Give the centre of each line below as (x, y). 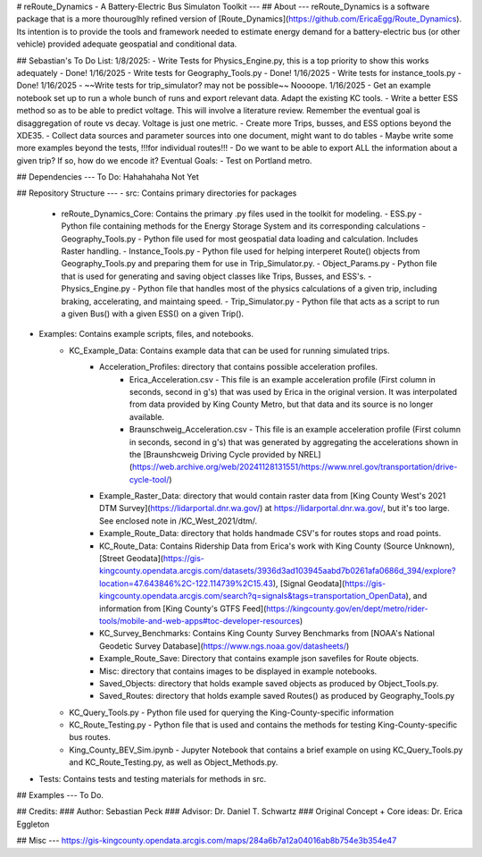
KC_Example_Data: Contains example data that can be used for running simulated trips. (229, 350)
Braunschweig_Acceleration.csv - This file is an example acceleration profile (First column (295, 430)
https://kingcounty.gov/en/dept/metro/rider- (347, 609)
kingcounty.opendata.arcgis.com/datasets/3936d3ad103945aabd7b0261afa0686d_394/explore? (278, 571)
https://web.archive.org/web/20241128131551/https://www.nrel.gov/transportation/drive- (295, 467)
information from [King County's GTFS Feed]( (183, 609)
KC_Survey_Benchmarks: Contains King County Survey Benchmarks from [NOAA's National (267, 634)
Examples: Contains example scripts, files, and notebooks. (146, 334)
